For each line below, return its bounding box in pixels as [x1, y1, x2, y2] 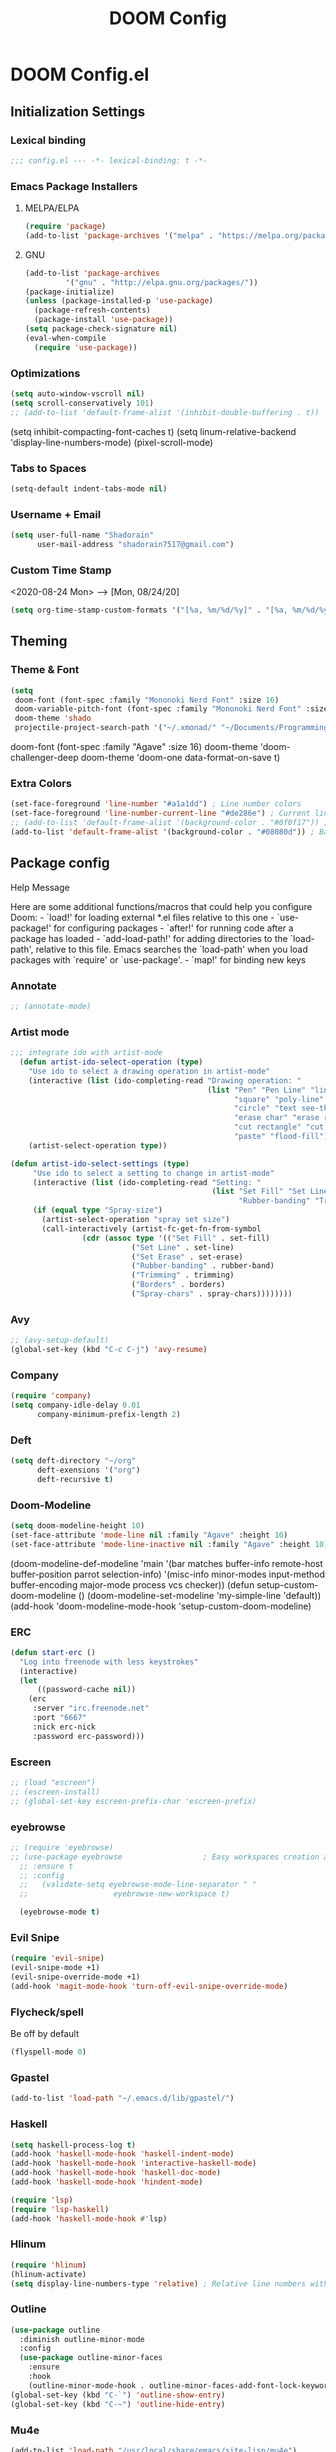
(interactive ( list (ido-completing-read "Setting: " [32, 1177, 262, 1187]
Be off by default [10, 2028, 80, 2040]
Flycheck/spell [10, 2005, 84, 2019]
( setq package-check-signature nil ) [24, 324, 178, 334]
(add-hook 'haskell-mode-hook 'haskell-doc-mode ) [10, 2168, 222, 2178]
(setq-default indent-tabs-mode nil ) [10, 483, 168, 494]
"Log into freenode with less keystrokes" [19, 1657, 199, 1667]
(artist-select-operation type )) [28, 1140, 168, 1151]
